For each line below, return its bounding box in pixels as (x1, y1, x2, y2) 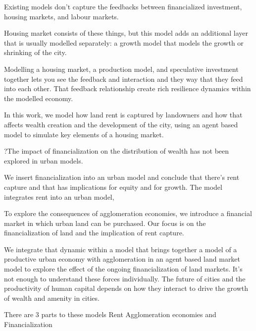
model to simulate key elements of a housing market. (4, 129, 164, 139)
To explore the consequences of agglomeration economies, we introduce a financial (4, 208, 252, 219)
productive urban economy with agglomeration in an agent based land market (4, 254, 241, 264)
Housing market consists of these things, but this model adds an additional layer (4, 28, 249, 38)
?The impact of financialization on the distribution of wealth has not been (4, 146, 229, 156)
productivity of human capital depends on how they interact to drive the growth (4, 283, 248, 293)
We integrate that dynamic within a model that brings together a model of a (4, 244, 237, 254)
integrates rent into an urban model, (4, 191, 114, 202)
